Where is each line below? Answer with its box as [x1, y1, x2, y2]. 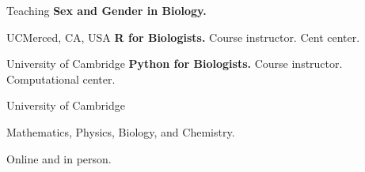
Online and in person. [6, 150, 112, 166]
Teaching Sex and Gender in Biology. [6, 2, 207, 18]
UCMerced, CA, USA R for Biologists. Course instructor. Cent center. [6, 28, 360, 45]
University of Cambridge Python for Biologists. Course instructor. [6, 55, 343, 72]
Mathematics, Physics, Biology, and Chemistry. [6, 123, 235, 140]
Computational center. [6, 70, 116, 87]
